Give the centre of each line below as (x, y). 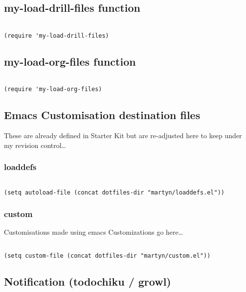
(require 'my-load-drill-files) (56, 36)
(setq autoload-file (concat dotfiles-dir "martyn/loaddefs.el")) (114, 193)
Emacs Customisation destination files (102, 115)
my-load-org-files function (70, 61)
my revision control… (35, 145)
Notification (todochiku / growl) (88, 281)
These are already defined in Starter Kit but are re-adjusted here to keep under (123, 135)
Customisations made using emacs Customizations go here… (94, 232)
